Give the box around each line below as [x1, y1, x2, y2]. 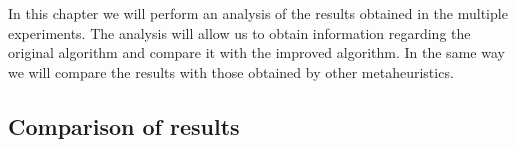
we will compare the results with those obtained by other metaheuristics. [8, 61, 454, 82]
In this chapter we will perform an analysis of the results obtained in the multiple [8, 3, 508, 23]
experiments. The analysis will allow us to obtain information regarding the [8, 22, 471, 43]
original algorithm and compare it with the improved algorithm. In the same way [8, 42, 505, 63]
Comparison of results [8, 110, 240, 141]
